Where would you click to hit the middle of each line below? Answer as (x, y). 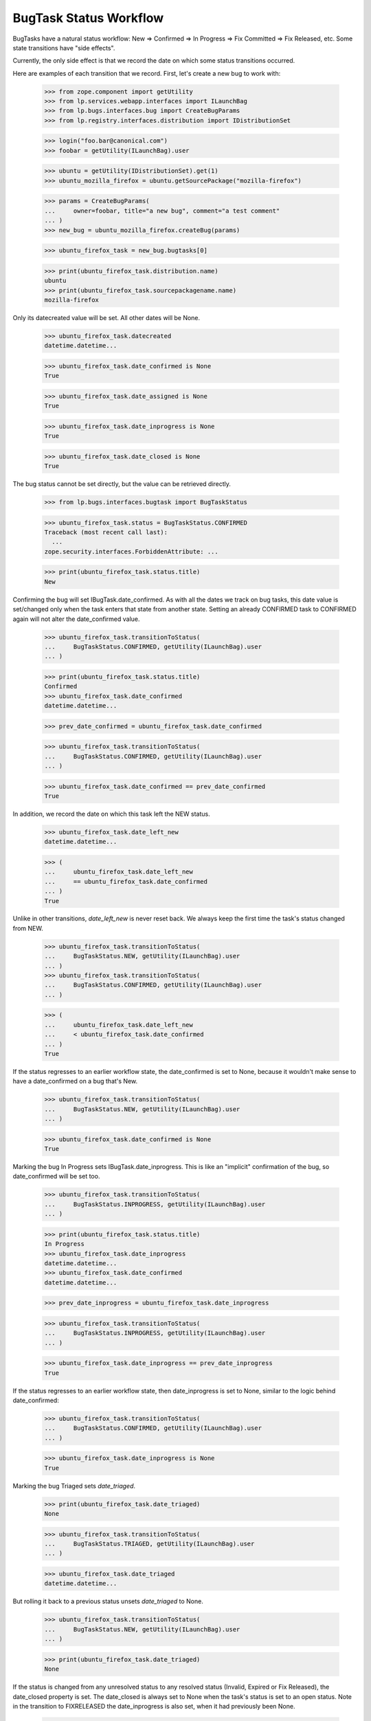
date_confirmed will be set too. (56, 1176)
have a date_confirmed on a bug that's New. (75, 1081)
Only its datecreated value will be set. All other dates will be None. (106, 317)
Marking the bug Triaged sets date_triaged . (74, 1486)
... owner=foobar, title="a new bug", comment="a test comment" (162, 211)
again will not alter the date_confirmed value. (76, 619)
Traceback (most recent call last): (106, 532)
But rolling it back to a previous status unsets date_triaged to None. (108, 1601)
